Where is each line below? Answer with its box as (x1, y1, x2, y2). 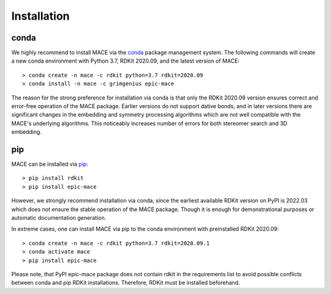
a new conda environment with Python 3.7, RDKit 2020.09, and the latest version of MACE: (11, 57, 240, 64)
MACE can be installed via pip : (11, 160, 88, 168)
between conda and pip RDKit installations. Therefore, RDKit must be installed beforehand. (11, 279, 240, 287)
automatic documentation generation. (11, 214, 107, 222)
